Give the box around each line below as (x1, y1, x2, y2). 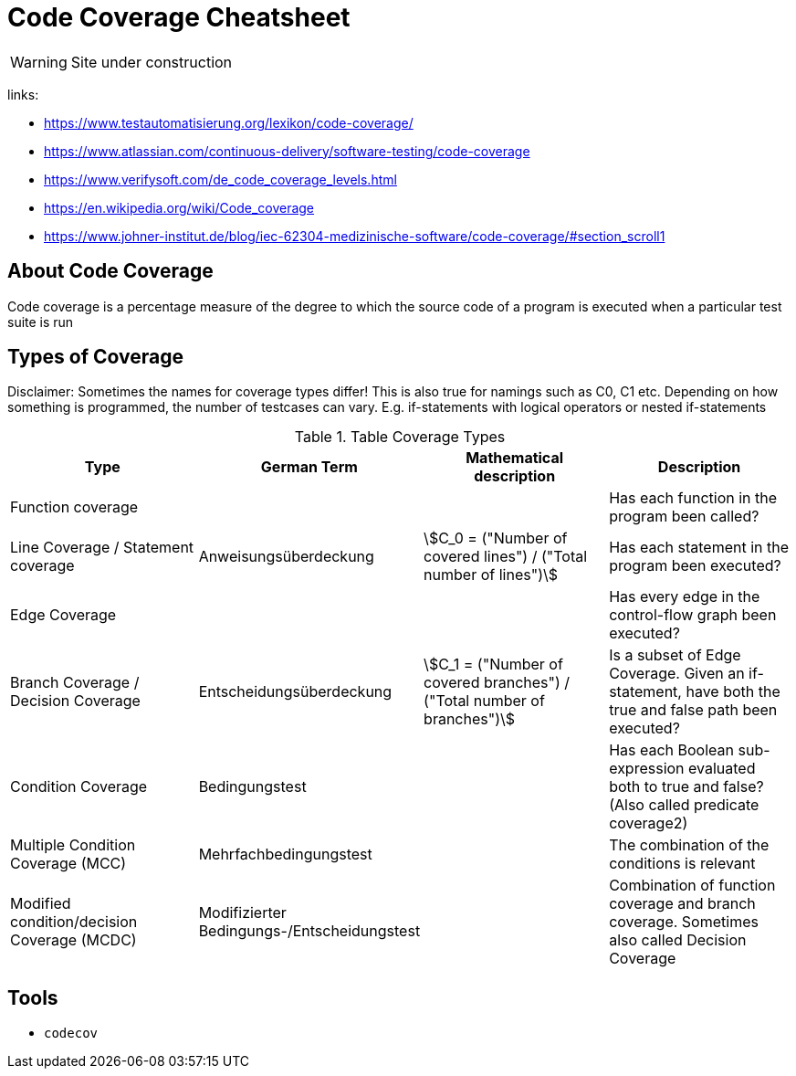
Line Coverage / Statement (10, 538, 194, 557)
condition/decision (10, 912, 138, 932)
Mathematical (466, 448, 564, 468)
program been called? (609, 507, 759, 526)
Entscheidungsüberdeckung (198, 682, 393, 702)
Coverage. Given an (609, 664, 745, 683)
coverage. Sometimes (609, 912, 759, 932)
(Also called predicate (609, 796, 759, 815)
